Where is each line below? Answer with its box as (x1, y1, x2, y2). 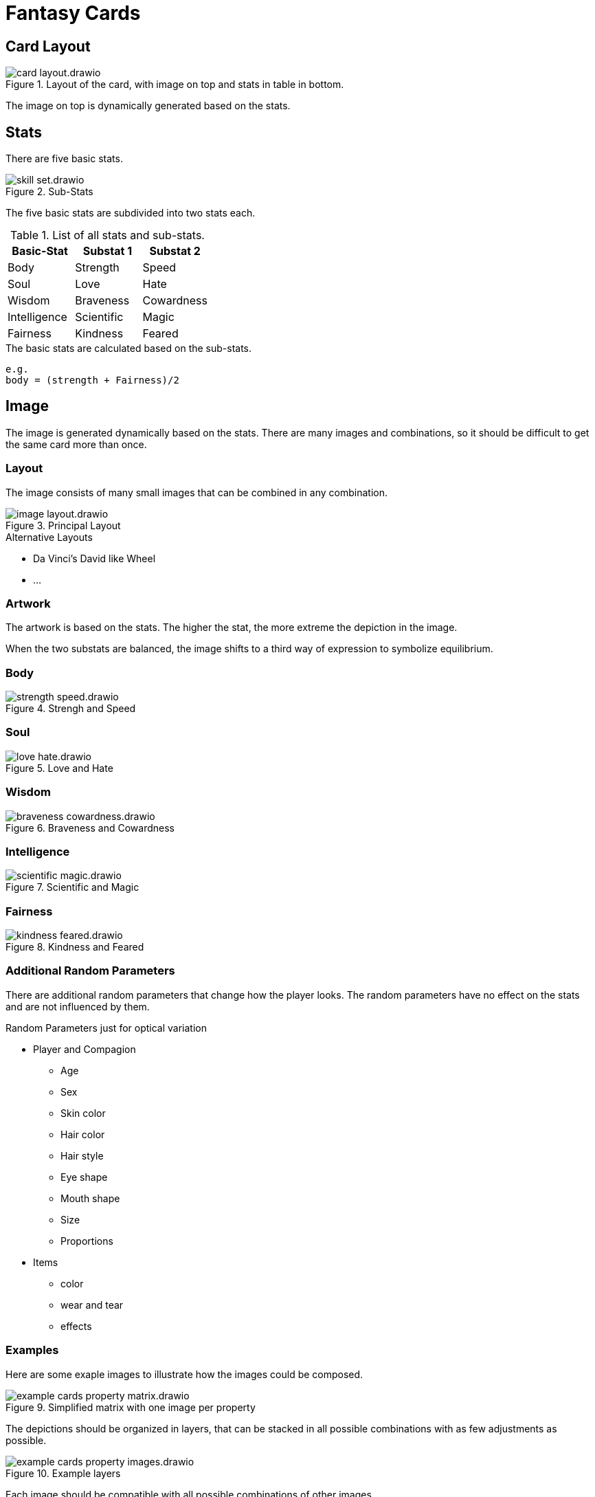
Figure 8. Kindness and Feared (5, 941, 144, 953)
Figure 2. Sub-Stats (5, 186, 93, 198)
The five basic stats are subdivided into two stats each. (5, 207, 256, 219)
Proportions (60, 1234, 113, 1247)
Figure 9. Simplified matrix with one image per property (5, 1401, 256, 1413)
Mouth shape (60, 1192, 120, 1204)
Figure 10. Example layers (5, 1467, 121, 1479)
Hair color (60, 1128, 105, 1140)
